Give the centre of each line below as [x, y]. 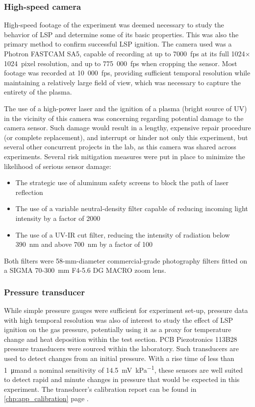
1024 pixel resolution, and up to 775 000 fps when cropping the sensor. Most [121, 63]
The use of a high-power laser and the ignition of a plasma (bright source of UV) [126, 108]
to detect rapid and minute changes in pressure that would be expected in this [122, 379]
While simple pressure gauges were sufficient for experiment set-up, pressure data [126, 310]
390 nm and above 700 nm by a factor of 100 [84, 244]
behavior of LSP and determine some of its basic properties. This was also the [121, 34]
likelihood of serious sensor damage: [58, 166]
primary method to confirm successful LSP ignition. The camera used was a [118, 44]
